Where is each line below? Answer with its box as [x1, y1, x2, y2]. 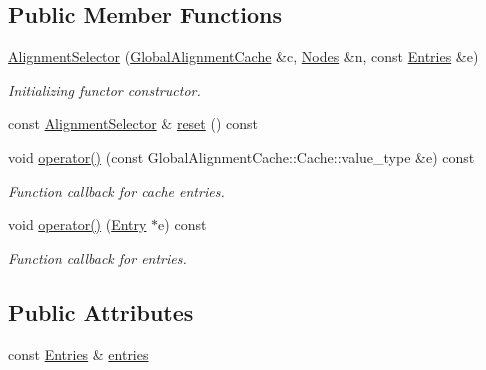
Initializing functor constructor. [8, 79, 201, 100]
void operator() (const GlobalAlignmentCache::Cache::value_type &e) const [8, 146, 475, 167]
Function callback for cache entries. [8, 180, 225, 201]
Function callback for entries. [8, 247, 187, 268]
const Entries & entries [8, 343, 149, 364]
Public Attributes [8, 296, 194, 327]
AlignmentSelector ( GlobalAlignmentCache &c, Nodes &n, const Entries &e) [8, 46, 479, 67]
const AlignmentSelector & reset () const [8, 113, 258, 134]
